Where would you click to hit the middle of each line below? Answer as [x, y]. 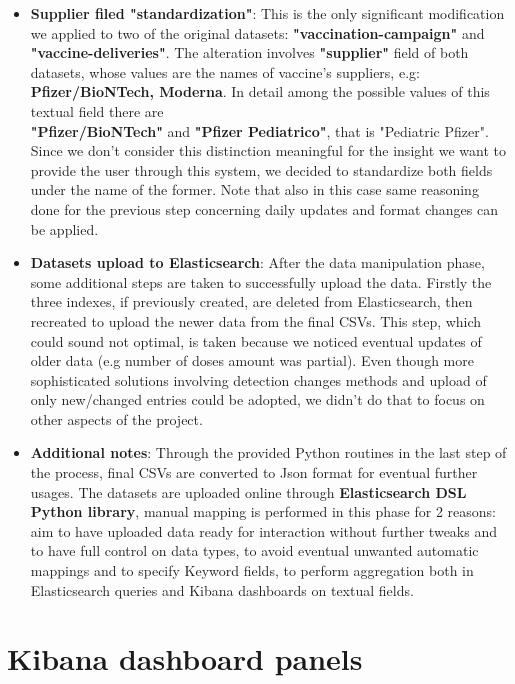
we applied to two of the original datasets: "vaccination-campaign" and [257, 32]
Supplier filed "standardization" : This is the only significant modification [267, 13]
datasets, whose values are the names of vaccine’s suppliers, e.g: [225, 71]
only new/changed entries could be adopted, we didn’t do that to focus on [257, 399]
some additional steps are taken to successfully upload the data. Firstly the [261, 281]
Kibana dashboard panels [185, 658]
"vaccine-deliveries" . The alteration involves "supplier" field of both [249, 52]
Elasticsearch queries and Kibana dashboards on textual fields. [222, 589]
